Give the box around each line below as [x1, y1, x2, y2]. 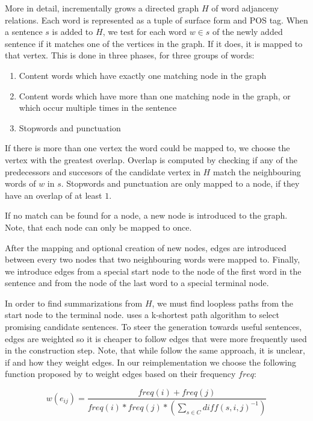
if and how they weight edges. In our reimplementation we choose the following [5, 355, 296, 368]
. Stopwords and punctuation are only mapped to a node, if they [61, 177, 300, 190]
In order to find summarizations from [5, 296, 143, 309]
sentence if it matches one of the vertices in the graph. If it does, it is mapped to [5, 37, 303, 49]
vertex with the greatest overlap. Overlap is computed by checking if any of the [5, 153, 298, 166]
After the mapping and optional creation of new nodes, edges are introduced [5, 241, 287, 254]
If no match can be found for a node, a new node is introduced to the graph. [5, 209, 288, 222]
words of [5, 177, 36, 190]
